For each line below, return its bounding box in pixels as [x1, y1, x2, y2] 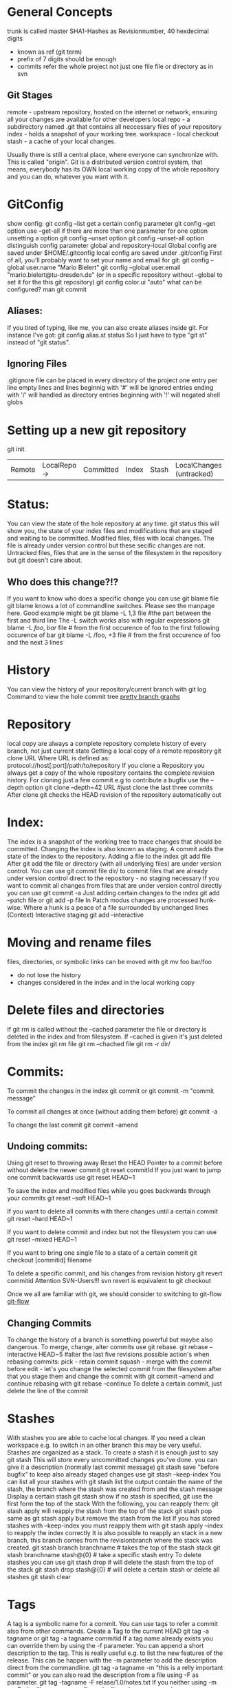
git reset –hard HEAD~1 [7, 1215, 73, 1223]
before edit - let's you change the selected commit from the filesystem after [7, 1365, 222, 1373]
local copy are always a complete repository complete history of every [7, 739, 207, 747]
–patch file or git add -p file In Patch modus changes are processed [7, 896, 198, 904]
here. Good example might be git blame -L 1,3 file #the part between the [7, 609, 212, 617]
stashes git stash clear [7, 1573, 71, 1581]
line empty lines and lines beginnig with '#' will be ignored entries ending [7, 384, 214, 392]
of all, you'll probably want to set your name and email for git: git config [7, 256, 210, 264]
